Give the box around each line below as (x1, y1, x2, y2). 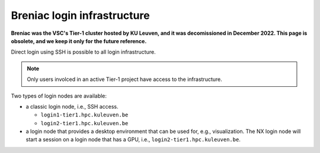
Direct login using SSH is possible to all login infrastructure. (11, 48, 156, 56)
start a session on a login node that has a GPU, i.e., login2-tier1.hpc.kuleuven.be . (25, 136, 241, 143)
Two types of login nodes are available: (11, 92, 107, 99)
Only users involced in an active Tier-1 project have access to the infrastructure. (27, 76, 222, 83)
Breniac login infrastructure (11, 9, 151, 22)
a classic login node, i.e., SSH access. (25, 103, 119, 110)
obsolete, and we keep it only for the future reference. (11, 37, 147, 44)
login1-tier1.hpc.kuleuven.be (40, 112, 129, 118)
